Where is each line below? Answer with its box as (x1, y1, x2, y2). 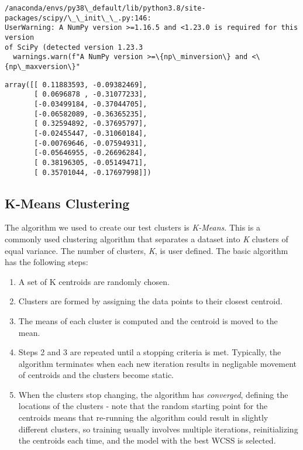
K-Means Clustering (5, 194, 130, 212)
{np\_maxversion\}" (5, 62, 80, 71)
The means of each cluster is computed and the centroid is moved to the (18, 314, 278, 327)
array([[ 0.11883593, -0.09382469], (5, 80, 147, 89)
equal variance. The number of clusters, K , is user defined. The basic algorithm (5, 244, 288, 256)
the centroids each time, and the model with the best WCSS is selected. (18, 434, 276, 446)
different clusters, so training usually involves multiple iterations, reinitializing (18, 422, 298, 435)
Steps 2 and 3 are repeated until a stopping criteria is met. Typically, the (18, 346, 281, 358)
